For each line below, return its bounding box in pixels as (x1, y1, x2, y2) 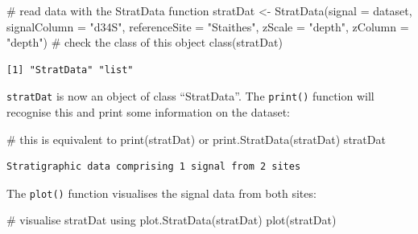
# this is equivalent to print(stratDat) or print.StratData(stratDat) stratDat (6, 130, 386, 147)
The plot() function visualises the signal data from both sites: (6, 184, 317, 201)
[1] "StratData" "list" (6, 64, 134, 76)
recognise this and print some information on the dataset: (6, 104, 290, 121)
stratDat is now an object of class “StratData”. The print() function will (6, 88, 375, 105)
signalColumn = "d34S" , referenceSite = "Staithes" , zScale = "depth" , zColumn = (6, 18, 409, 35)
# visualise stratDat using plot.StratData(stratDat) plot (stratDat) (6, 211, 337, 228)
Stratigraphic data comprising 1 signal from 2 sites (6, 161, 301, 173)
